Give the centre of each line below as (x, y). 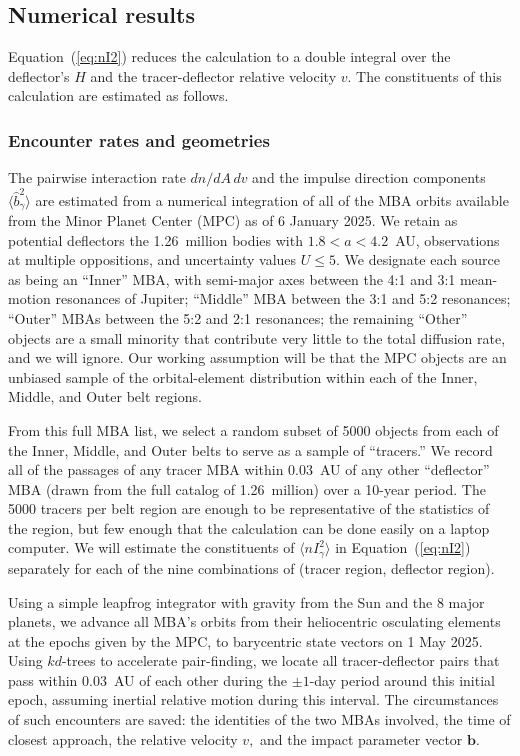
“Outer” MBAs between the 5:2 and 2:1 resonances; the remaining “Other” (238, 317)
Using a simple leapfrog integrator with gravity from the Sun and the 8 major (246, 601)
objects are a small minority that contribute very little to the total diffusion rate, (257, 337)
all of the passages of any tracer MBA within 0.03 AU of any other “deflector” (249, 469)
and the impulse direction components (369, 177)
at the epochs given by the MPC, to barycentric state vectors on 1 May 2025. (245, 640)
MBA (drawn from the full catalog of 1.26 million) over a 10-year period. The (247, 488)
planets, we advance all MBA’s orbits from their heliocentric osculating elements (254, 621)
